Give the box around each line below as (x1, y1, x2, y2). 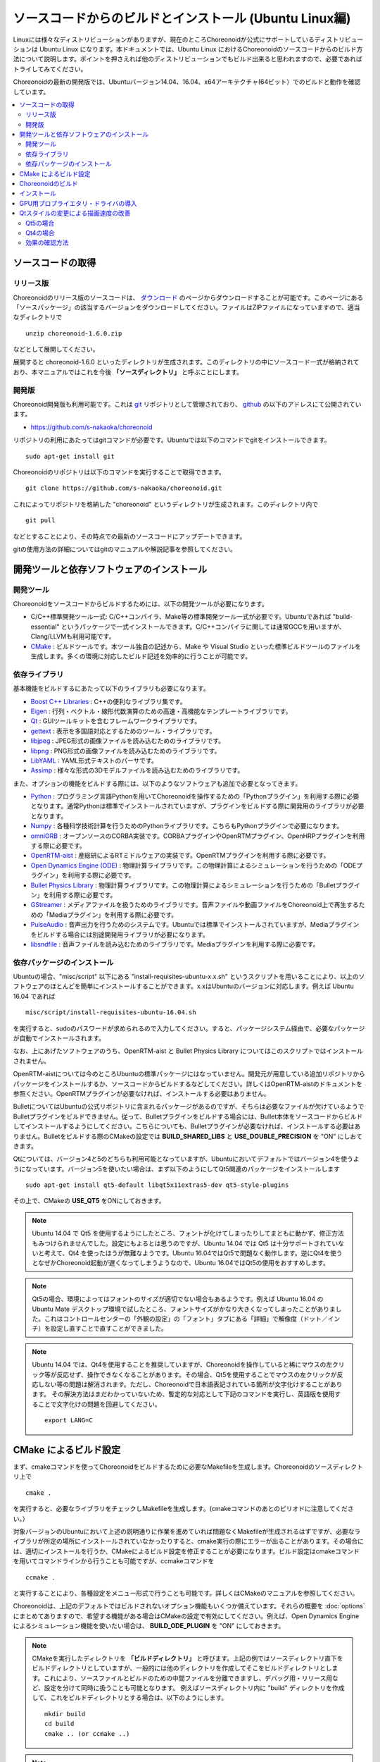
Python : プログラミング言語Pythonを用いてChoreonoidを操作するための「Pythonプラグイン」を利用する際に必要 (30, 792, 360, 801)
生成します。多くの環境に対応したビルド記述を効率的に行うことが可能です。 (30, 652, 252, 660)
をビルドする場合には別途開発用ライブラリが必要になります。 (30, 930, 209, 939)
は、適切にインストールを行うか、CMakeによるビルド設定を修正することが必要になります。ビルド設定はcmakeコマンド (13, 1547, 360, 1555)
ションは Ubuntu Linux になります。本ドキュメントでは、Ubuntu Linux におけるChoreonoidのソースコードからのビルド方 (13, 44, 363, 53)
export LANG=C (44, 1417, 93, 1424)
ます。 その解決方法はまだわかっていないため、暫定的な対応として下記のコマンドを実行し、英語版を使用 (32, 1390, 335, 1398)
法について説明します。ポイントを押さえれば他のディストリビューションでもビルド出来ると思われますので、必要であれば (13, 55, 362, 63)
